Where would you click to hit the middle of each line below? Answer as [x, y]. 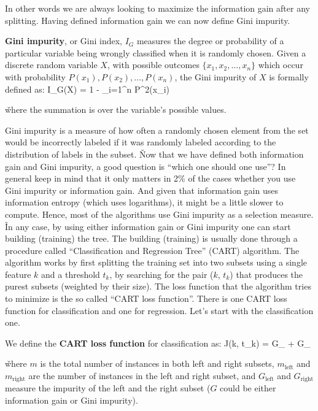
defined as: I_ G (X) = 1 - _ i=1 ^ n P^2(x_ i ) [87, 89]
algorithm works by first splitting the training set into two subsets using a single [156, 262]
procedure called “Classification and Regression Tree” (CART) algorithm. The [152, 250]
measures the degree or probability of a [210, 41]
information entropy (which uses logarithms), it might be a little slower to [144, 202]
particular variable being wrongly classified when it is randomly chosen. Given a [156, 52]
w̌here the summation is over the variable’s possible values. [116, 109]
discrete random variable [51, 65]
